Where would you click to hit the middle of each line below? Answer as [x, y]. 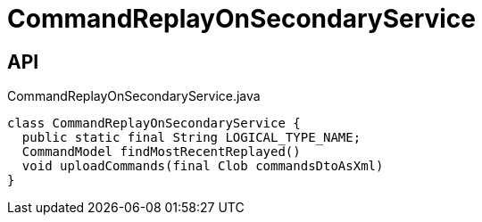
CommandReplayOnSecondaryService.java [134, 96]
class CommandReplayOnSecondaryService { [154, 123]
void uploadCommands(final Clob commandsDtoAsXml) [203, 166]
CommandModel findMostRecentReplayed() [161, 152]
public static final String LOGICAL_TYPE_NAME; [191, 138]
